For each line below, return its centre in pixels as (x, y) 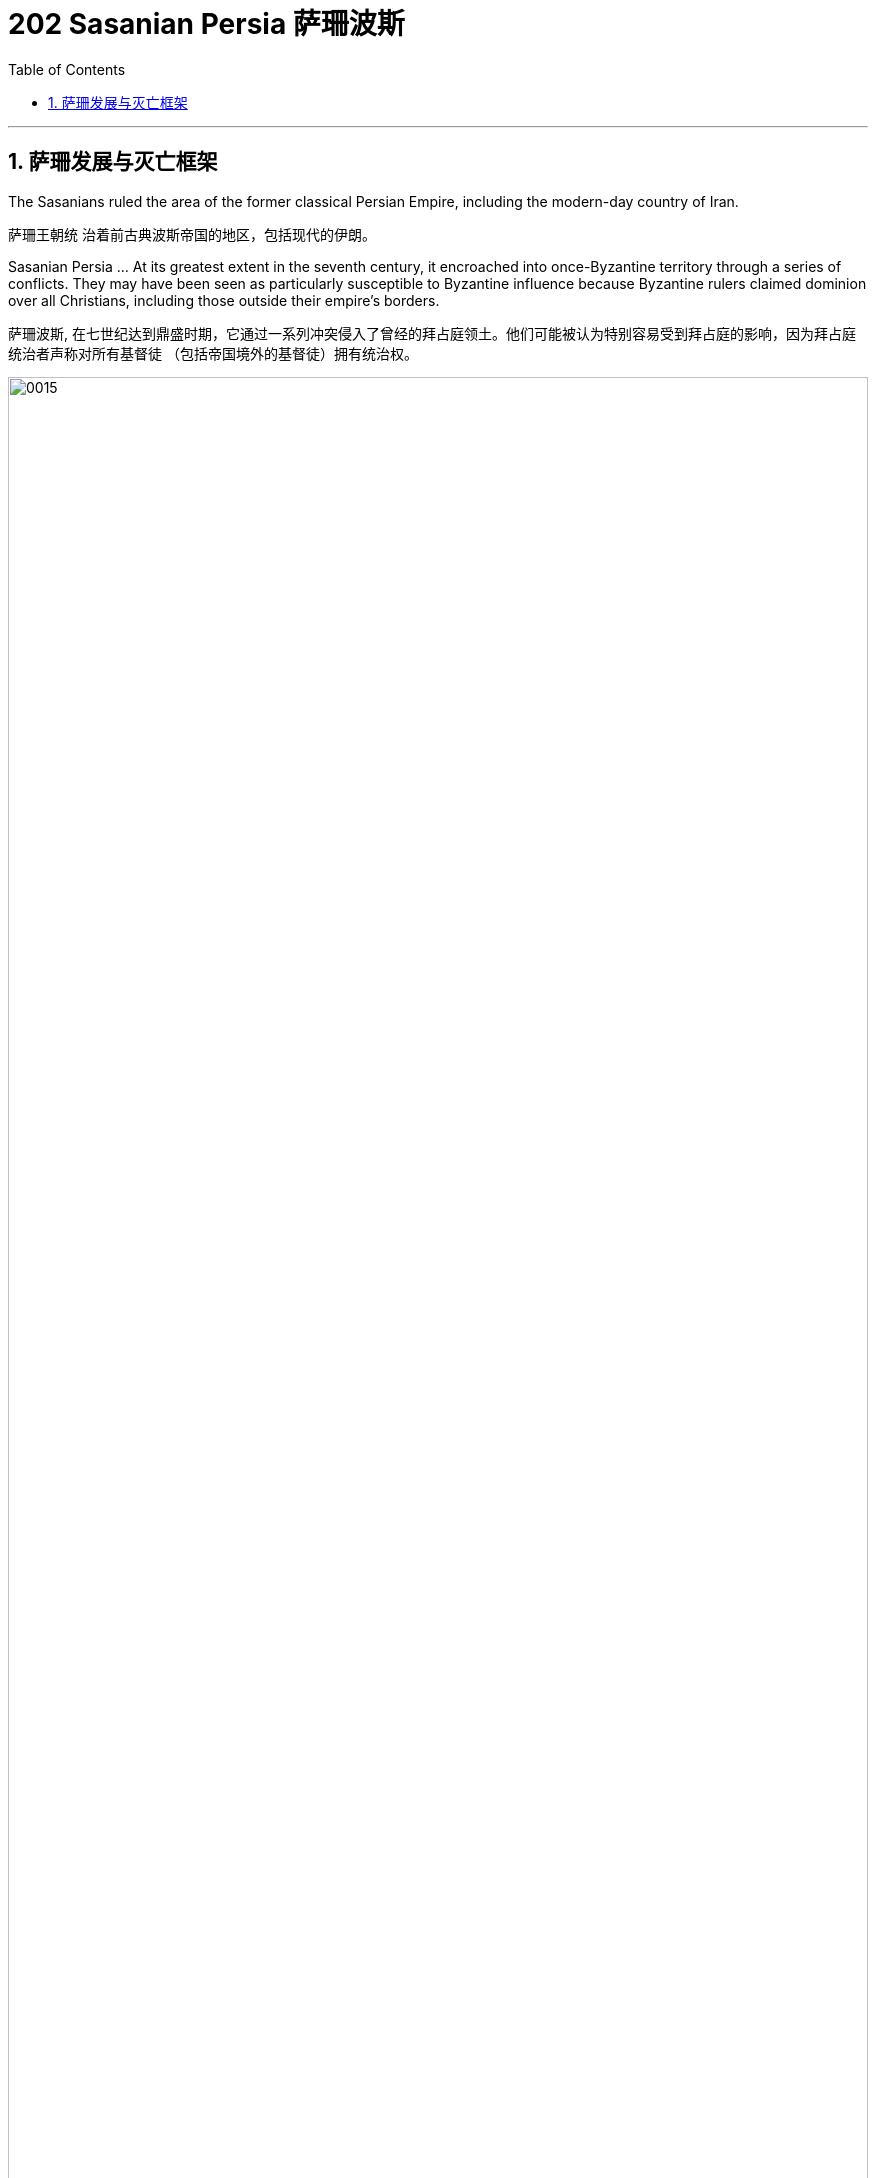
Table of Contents (67, 69)
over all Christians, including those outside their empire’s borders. (224, 300)
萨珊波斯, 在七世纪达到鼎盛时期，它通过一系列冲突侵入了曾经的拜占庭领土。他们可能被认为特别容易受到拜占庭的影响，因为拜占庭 (432, 333)
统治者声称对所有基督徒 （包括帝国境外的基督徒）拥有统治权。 (213, 353)
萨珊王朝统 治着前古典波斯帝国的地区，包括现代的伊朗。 (192, 234)
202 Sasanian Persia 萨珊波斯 (206, 24)
